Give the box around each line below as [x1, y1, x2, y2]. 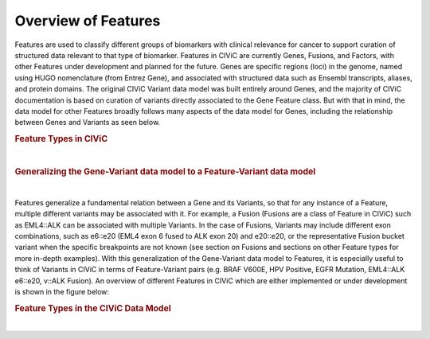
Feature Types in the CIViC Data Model [14, 302, 171, 314]
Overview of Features [14, 12, 161, 29]
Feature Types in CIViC [14, 134, 108, 145]
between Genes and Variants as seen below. [14, 118, 161, 127]
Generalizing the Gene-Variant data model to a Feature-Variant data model [14, 166, 316, 177]
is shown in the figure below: [14, 286, 110, 296]
